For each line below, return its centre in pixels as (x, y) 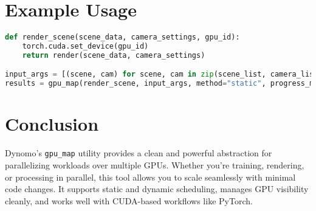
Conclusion (52, 124)
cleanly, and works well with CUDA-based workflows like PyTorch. (129, 200)
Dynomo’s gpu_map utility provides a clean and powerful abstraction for (139, 153)
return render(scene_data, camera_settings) (114, 55)
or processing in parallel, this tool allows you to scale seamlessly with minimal (150, 177)
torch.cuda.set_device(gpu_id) (85, 46)
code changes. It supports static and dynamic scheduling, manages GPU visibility (157, 189)
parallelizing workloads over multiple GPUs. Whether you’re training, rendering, (155, 164)
